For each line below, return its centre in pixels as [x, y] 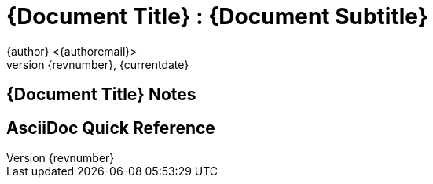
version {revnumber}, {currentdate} [98, 64]
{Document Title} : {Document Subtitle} [217, 16]
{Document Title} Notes [101, 95]
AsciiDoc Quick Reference [111, 128]
